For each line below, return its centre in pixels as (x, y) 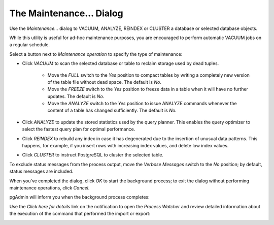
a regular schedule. (30, 45)
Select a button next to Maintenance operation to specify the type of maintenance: (96, 54)
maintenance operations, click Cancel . (49, 187)
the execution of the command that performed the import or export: (80, 214)
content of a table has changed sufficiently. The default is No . (112, 110)
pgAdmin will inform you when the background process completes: (79, 197)
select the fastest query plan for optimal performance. (79, 129)
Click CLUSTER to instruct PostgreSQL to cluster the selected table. (93, 155)
